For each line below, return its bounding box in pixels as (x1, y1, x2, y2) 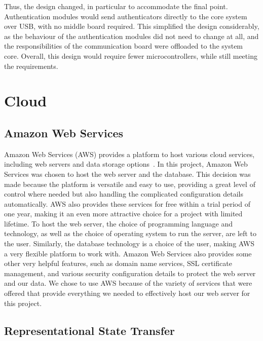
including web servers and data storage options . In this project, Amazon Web (4, 159, 248, 169)
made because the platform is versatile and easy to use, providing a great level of (4, 178, 255, 189)
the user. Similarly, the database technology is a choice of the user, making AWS (4, 238, 254, 249)
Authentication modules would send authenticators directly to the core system (4, 11, 247, 21)
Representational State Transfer (4, 322, 175, 338)
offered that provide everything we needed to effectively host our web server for (4, 288, 250, 298)
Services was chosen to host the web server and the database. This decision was (4, 168, 251, 179)
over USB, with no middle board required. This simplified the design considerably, (4, 21, 259, 31)
